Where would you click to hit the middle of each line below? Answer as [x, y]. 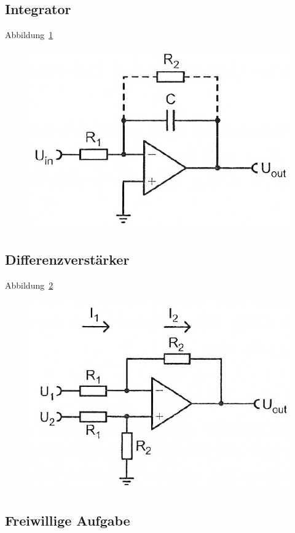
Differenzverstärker [67, 259]
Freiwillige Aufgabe [68, 520]
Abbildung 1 [29, 35]
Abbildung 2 [29, 285]
